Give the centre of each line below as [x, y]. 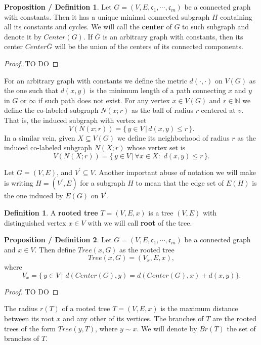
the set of [241, 328]
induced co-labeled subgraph [48, 147]
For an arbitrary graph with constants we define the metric [96, 80]
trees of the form [30, 328]
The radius [21, 308]
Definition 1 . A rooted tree [51, 212]
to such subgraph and [216, 27]
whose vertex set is [156, 147]
